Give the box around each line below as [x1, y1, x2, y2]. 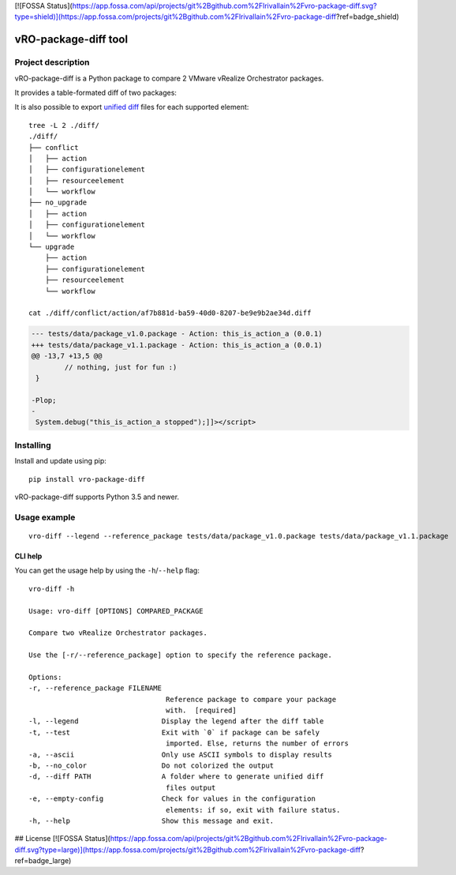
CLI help [14, 551, 43, 561]
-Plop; [31, 396, 57, 404]
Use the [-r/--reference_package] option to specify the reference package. [28, 651, 333, 659]
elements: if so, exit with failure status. [166, 806, 341, 814]
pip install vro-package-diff [28, 475, 146, 483]
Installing [14, 439, 51, 450]
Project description [14, 57, 90, 68]
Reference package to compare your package [166, 695, 337, 704]
